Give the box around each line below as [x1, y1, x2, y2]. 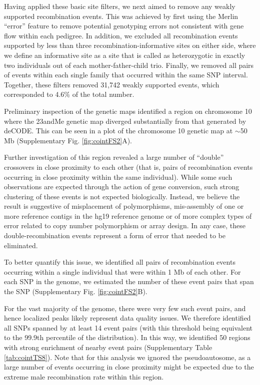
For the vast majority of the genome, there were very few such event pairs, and [4, 303, 246, 313]
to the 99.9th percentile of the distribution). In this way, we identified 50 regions [4, 332, 250, 343]
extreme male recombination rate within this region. [4, 371, 164, 382]
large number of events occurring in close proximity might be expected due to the [4, 362, 254, 372]
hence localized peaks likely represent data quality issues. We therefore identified [4, 313, 251, 323]
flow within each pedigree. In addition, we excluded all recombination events [4, 30, 238, 40]
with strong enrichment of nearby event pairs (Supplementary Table [4, 342, 212, 352]
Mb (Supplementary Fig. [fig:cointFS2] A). [4, 135, 132, 145]
